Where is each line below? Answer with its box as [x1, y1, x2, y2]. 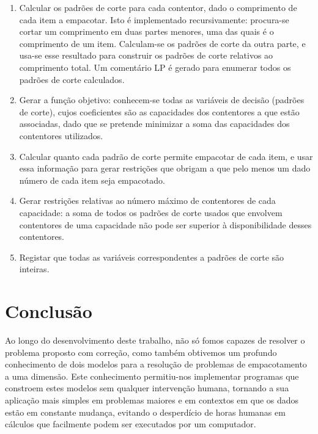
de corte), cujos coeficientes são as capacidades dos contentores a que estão [19, 105, 300, 118]
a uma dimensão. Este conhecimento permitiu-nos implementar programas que [5, 369, 299, 382]
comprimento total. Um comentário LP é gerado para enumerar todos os [19, 60, 291, 73]
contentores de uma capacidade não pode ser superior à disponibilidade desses [19, 218, 312, 231]
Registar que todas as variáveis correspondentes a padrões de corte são [19, 250, 284, 263]
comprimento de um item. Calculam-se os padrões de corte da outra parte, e [19, 37, 306, 49]
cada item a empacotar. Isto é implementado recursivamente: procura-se [19, 13, 289, 26]
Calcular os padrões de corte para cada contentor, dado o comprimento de [19, 1, 297, 13]
